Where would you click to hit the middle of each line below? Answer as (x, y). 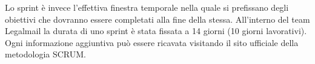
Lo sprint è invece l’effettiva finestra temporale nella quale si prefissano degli (147, 7)
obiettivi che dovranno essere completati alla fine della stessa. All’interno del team (157, 19)
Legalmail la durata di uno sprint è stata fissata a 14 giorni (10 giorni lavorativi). (156, 31)
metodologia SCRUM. (45, 54)
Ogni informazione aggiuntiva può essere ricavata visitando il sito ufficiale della (152, 42)
